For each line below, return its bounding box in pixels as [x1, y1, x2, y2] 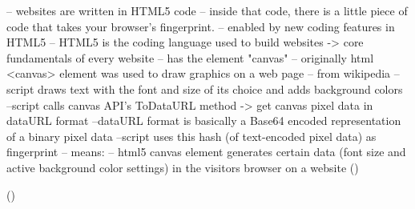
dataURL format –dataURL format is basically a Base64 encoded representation [6, 112, 401, 129]
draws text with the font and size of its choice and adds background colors [38, 80, 403, 97]
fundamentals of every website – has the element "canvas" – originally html [6, 49, 374, 66]
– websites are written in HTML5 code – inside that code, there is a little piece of [6, 2, 408, 18]
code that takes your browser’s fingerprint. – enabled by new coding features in [6, 18, 395, 34]
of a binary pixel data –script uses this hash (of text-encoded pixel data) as [6, 127, 377, 144]
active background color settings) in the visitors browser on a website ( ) [6, 159, 359, 175]
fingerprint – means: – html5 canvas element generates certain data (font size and [6, 143, 406, 160]
